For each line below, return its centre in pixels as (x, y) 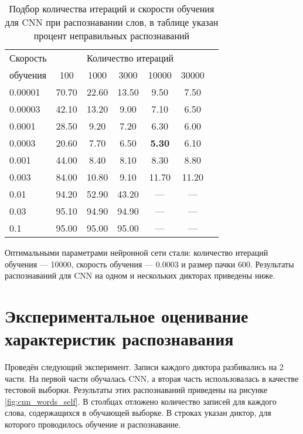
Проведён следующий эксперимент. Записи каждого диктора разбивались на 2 (144, 367)
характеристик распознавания (119, 339)
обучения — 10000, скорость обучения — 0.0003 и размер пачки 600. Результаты (149, 264)
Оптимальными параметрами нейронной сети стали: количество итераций (137, 252)
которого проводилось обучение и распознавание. (93, 424)
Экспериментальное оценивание (127, 315)
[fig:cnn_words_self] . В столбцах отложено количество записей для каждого (141, 401)
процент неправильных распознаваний (112, 35)
